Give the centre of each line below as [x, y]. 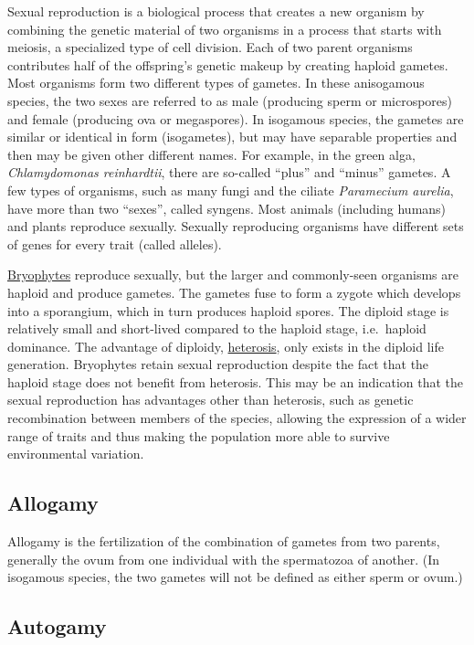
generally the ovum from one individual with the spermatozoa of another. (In [224, 559]
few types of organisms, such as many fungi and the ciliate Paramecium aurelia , [231, 190]
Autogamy [57, 626]
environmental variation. [76, 454]
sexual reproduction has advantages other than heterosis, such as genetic [211, 400]
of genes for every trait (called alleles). [115, 243]
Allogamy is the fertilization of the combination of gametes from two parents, [224, 541]
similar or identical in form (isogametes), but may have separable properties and [232, 137]
